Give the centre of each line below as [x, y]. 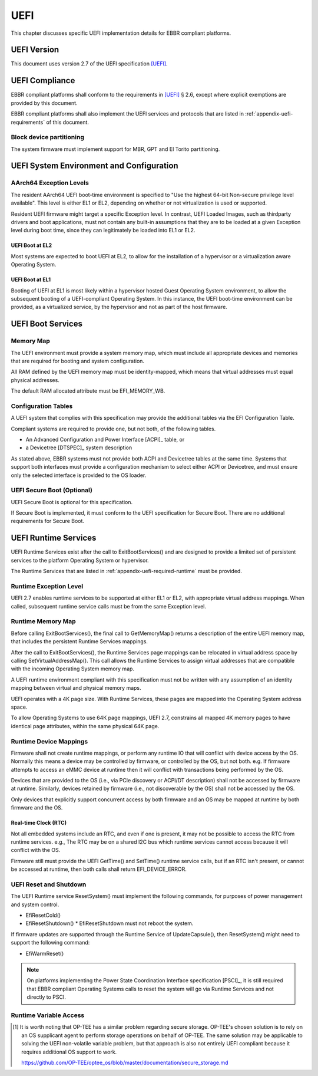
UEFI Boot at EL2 [32, 245]
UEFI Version [35, 50]
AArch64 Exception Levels [50, 183]
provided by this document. [44, 103]
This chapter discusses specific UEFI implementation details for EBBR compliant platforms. [121, 33]
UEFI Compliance [43, 80]
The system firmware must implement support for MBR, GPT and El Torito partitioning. [115, 149]
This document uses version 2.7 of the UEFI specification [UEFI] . [89, 64]
